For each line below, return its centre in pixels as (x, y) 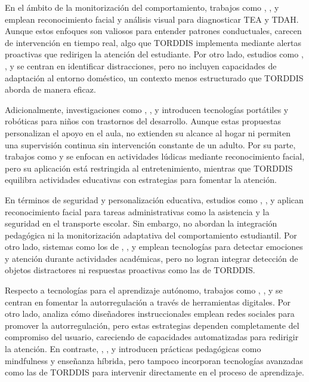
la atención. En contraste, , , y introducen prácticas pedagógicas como (133, 349)
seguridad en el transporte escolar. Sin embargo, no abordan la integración (141, 223)
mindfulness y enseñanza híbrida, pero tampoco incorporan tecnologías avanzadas (154, 360)
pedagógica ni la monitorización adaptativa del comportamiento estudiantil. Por (151, 235)
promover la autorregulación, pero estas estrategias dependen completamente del (152, 325)
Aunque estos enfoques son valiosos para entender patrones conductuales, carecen (153, 31)
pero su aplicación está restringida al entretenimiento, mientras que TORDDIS (149, 168)
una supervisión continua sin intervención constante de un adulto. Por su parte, (150, 144)
